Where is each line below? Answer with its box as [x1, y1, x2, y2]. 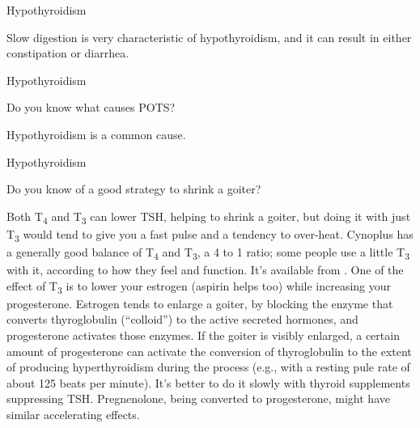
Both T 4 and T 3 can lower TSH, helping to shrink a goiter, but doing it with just [6, 207, 411, 227]
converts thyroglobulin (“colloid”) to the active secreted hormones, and [6, 311, 358, 328]
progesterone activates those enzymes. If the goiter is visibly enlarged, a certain [6, 327, 400, 344]
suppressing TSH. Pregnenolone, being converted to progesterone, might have [6, 390, 390, 407]
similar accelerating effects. [6, 406, 140, 422]
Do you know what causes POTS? [6, 99, 176, 116]
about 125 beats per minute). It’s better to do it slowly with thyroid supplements [6, 374, 410, 391]
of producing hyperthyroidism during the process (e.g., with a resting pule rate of [6, 358, 410, 375]
